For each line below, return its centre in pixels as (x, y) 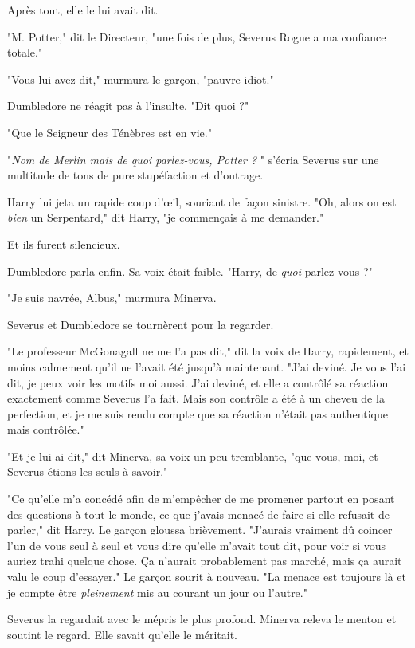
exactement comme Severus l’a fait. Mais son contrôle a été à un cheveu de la (196, 398)
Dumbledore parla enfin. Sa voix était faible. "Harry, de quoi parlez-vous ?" (190, 271)
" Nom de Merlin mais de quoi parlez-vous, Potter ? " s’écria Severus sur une (193, 159)
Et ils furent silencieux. (64, 243)
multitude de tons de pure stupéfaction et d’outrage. (135, 175)
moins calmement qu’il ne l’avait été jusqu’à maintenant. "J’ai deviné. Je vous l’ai (207, 366)
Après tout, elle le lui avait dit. (83, 10)
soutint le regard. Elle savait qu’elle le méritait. (123, 634)
